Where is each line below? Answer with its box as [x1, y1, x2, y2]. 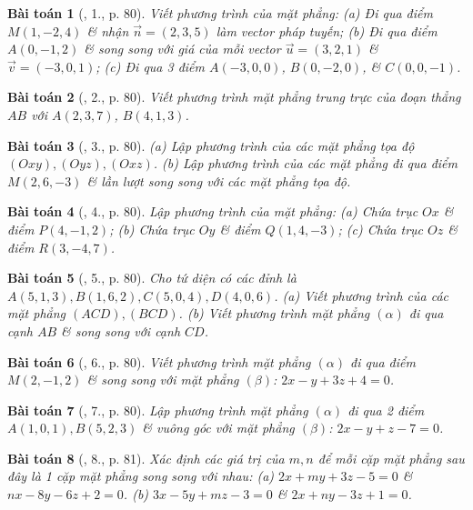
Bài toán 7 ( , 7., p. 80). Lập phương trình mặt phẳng [7, 400, 308, 419]
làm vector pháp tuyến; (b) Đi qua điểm [216, 21, 438, 40]
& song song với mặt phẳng [86, 370, 239, 389]
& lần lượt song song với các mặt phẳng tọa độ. [86, 171, 351, 190]
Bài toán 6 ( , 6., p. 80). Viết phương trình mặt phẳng [7, 352, 311, 371]
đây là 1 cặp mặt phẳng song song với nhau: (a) [7, 466, 275, 485]
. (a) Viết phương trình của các [274, 285, 449, 305]
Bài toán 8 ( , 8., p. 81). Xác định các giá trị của [7, 448, 285, 467]
